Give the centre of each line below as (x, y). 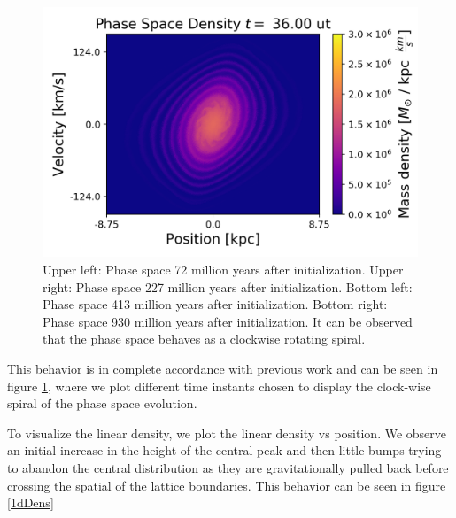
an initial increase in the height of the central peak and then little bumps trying (224, 450)
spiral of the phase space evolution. (102, 403)
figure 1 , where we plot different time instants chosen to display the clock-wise (219, 386)
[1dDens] (31, 503)
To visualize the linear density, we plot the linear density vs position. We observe (227, 433)
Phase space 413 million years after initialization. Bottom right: (215, 304)
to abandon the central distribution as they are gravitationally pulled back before (228, 467)
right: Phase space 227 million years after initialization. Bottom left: (228, 286)
